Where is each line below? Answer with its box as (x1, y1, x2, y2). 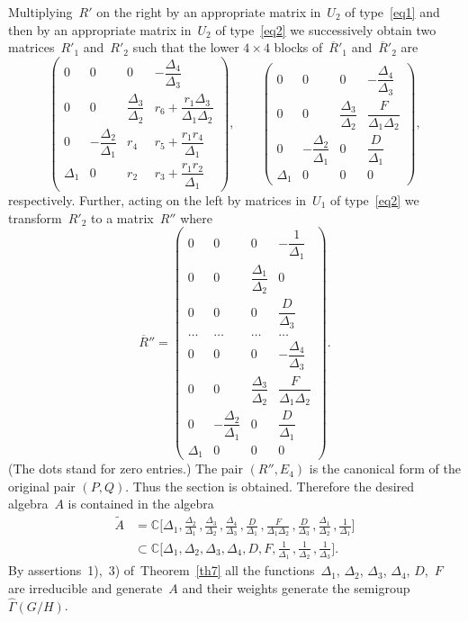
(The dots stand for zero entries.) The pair (8, 459, 243, 478)
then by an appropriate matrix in (8, 20, 192, 39)
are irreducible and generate (8, 578, 163, 597)
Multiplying (8, 3, 73, 21)
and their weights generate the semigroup (182, 578, 410, 597)
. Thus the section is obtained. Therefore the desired (125, 476, 415, 495)
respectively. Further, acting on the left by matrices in (8, 191, 307, 210)
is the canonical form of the (309, 459, 461, 478)
